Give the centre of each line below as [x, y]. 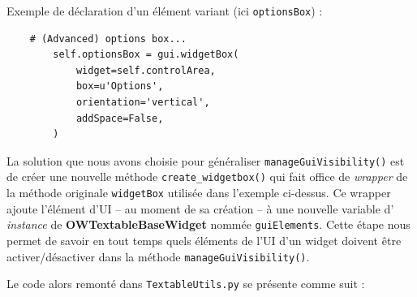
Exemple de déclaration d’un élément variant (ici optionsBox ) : [165, 11]
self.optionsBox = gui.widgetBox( [146, 55]
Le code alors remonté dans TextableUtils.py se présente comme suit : [186, 284]
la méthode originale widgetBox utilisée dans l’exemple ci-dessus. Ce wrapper [199, 193]
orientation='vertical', [143, 103]
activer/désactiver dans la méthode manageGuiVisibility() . [158, 256]
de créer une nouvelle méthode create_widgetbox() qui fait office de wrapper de [207, 176]
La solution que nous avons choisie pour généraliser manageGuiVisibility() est [206, 160]
